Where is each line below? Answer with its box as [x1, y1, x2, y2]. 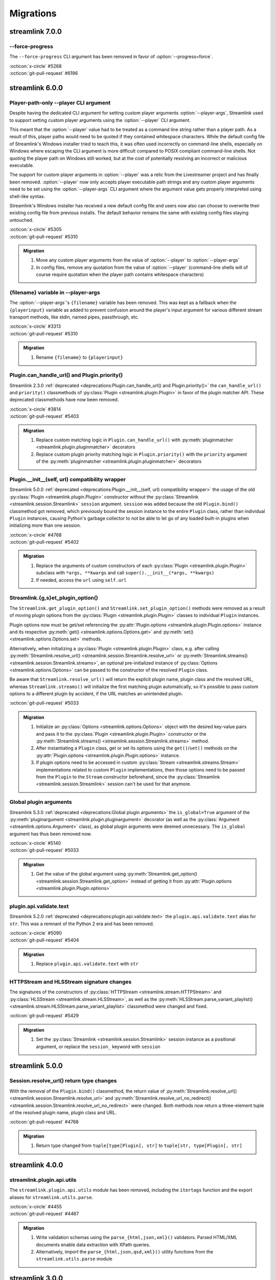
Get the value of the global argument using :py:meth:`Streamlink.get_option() [36, 871, 198, 877]
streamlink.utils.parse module [36, 1256, 112, 1262]
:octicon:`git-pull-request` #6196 [9, 70, 78, 76]
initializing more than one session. [9, 522, 81, 528]
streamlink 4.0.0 [9, 1160, 63, 1169]
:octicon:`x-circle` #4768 [9, 531, 62, 538]
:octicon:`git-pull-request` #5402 [9, 539, 79, 545]
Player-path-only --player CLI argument [9, 99, 111, 106]
